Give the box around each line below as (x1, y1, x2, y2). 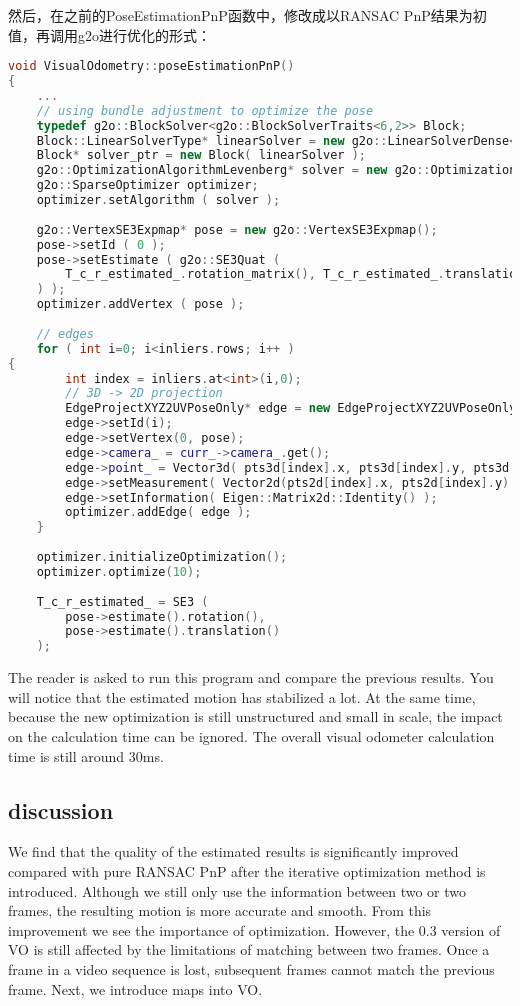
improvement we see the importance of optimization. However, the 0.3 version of (8, 919, 501, 940)
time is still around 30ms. (8, 745, 164, 766)
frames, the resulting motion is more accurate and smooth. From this (8, 900, 432, 921)
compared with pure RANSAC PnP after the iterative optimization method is (8, 860, 486, 881)
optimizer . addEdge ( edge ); (65, 505, 252, 520)
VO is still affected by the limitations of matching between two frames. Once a (8, 939, 490, 960)
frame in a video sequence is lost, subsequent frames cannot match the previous (8, 958, 495, 979)
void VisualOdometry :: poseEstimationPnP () (8, 59, 295, 74)
